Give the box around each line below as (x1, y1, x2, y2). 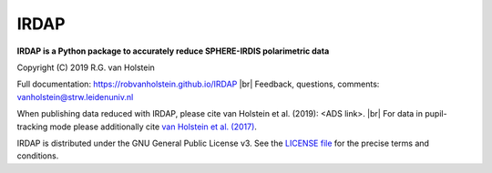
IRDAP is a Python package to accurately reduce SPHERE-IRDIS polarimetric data (16, 46, 330, 56)
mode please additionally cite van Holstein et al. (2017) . (49, 121, 257, 132)
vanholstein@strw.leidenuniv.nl (16, 91, 134, 102)
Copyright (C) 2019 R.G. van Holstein (16, 62, 155, 73)
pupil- (425, 108, 447, 119)
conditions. (16, 150, 59, 161)
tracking (16, 121, 48, 132)
